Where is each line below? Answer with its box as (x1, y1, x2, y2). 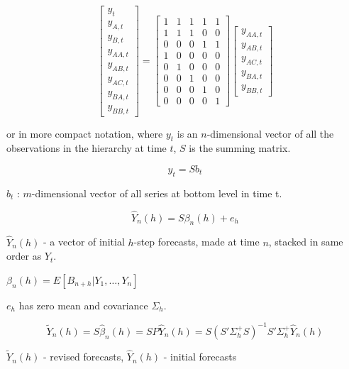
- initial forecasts (163, 349, 237, 364)
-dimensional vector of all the (206, 126, 334, 141)
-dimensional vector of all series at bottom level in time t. (31, 185, 282, 200)
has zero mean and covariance (18, 297, 148, 312)
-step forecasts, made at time (133, 234, 260, 249)
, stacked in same (268, 234, 343, 249)
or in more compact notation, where (6, 126, 163, 141)
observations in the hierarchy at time (6, 141, 167, 155)
